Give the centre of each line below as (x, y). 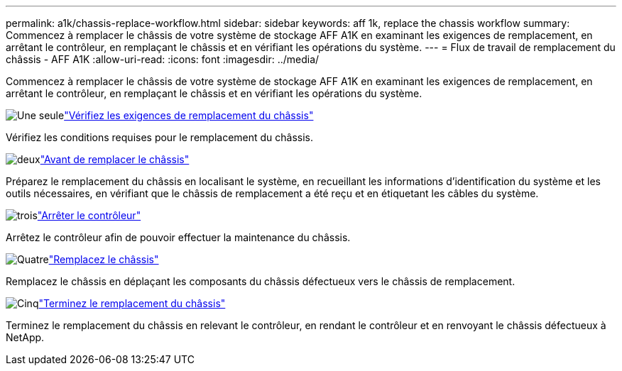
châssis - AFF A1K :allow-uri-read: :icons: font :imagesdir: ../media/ (163, 59)
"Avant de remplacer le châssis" (115, 159)
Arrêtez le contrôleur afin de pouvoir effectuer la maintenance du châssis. (178, 237)
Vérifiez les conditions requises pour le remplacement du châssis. (160, 137)
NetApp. (25, 337)
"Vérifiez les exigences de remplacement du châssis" (189, 115)
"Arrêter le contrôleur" (89, 215)
